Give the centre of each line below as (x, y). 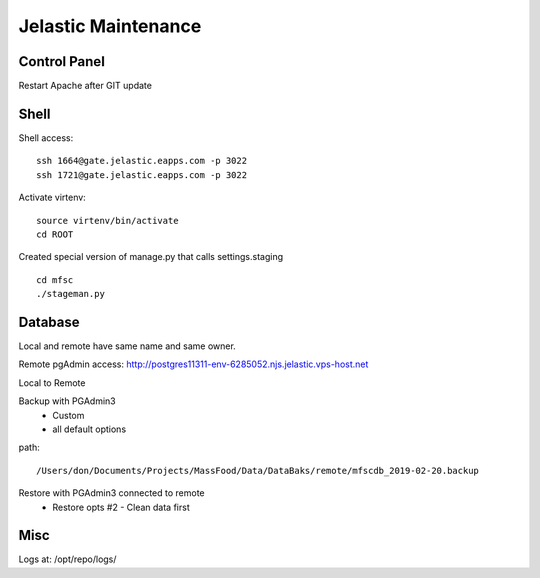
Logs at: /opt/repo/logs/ (67, 559)
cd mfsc (55, 279)
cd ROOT (55, 234)
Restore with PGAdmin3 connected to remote (111, 493)
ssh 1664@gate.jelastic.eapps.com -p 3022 (142, 161)
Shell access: (46, 137)
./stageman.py (70, 294)
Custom (68, 415)
